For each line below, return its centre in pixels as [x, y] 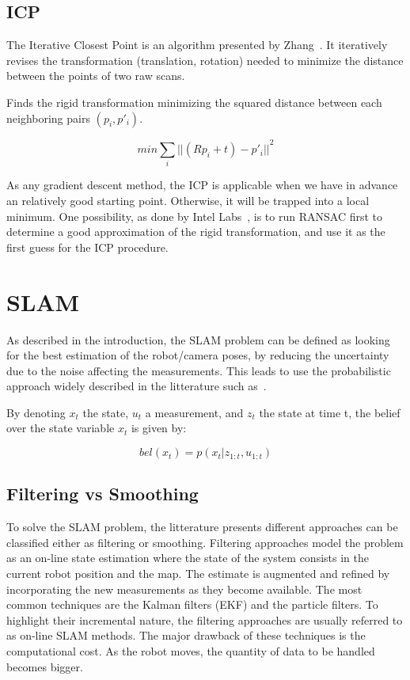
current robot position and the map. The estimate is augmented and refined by [198, 574]
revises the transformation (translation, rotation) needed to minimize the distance [205, 60]
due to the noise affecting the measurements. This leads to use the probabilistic [199, 370]
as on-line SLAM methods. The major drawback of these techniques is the [186, 635]
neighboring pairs [48, 118]
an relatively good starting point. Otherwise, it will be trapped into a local [188, 200]
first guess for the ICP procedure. [87, 247]
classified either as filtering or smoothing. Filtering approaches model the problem [205, 542]
